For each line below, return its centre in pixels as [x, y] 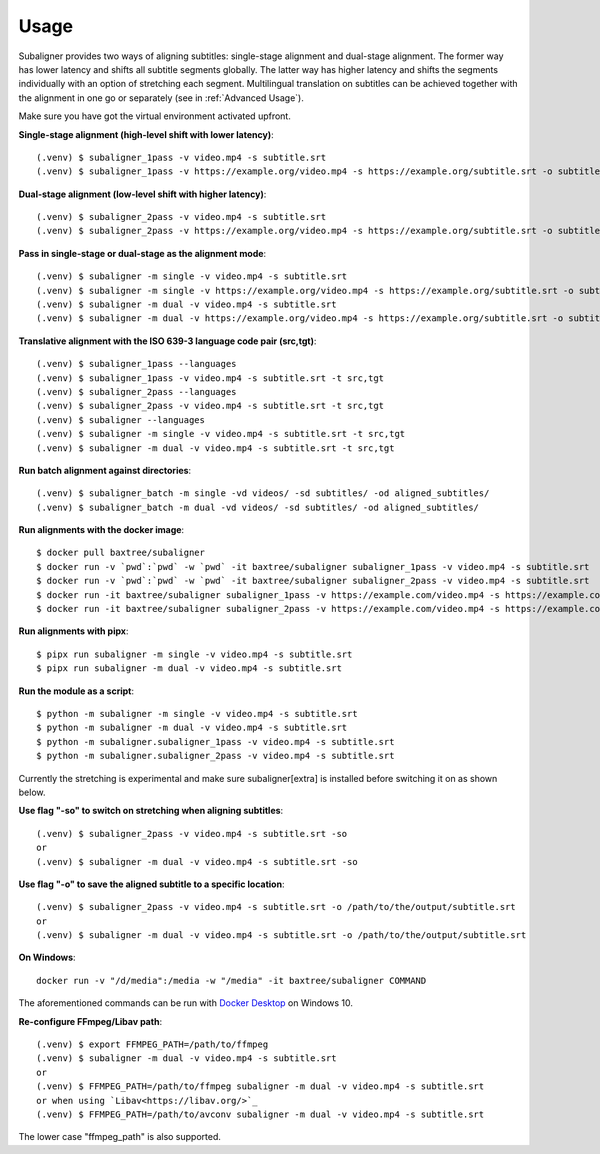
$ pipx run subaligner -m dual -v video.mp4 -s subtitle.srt [189, 668]
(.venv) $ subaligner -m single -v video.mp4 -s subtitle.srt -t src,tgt [221, 434]
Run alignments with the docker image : [101, 530]
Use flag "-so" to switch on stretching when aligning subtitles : [151, 811]
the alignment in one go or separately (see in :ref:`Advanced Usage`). [161, 97]
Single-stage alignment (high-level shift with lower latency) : [146, 134]
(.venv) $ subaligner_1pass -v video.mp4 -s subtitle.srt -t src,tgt [210, 378]
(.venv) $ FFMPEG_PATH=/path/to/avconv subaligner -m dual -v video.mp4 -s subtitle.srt [260, 1114]
